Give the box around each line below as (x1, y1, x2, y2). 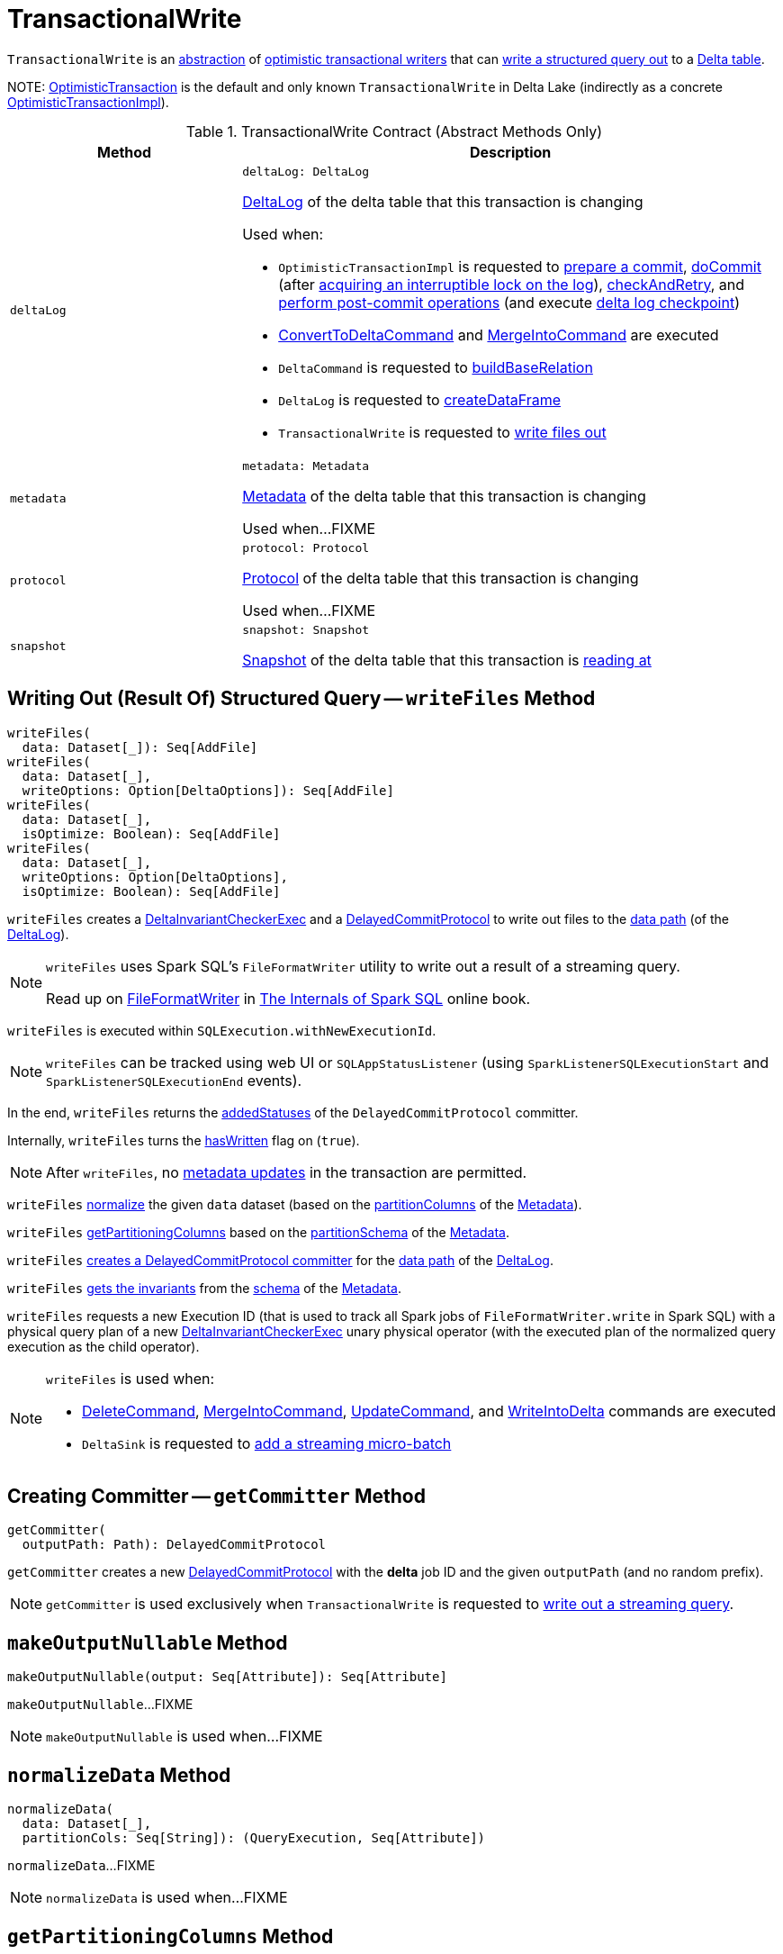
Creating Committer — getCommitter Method (7, 1485, 426, 1508)
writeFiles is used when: (46, 1369, 215, 1388)
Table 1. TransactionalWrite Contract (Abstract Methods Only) (185, 122, 603, 140)
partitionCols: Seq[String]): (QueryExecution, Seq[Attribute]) (22, 1831, 486, 1846)
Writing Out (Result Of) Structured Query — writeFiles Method (7, 687, 596, 710)
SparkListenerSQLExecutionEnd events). (46, 1071, 302, 1090)
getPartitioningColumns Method (7, 1924, 334, 1948)
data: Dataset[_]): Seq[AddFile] (22, 739, 258, 755)
